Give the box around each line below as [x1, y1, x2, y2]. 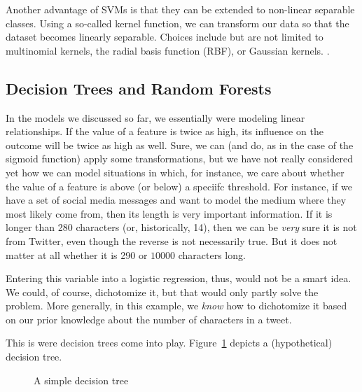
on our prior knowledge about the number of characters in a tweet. [6, 311, 292, 326]
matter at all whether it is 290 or [6, 247, 148, 262]
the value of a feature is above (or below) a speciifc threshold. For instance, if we [6, 178, 352, 193]
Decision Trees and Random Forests [6, 77, 272, 99]
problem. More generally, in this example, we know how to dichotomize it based [6, 298, 347, 313]
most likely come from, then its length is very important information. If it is [6, 206, 333, 220]
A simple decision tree [34, 372, 129, 387]
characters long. [178, 247, 246, 262]
